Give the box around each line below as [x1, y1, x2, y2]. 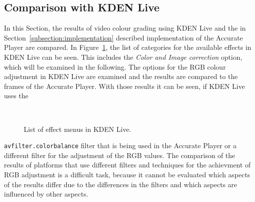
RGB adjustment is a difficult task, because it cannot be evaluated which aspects [4, 169, 251, 179]
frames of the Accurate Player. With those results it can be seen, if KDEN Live [4, 81, 245, 91]
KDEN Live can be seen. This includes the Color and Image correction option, [4, 51, 243, 62]
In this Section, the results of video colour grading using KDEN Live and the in [4, 23, 246, 33]
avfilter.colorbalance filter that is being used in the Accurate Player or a [4, 140, 237, 151]
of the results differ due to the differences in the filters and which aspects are [4, 179, 237, 189]
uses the [4, 90, 29, 101]
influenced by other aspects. [4, 189, 89, 199]
